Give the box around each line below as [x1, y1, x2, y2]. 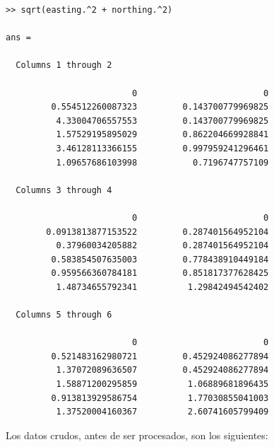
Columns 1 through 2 [16, 60, 112, 71]
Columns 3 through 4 [16, 185, 112, 195]
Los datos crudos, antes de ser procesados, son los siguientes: [6, 427, 268, 442]
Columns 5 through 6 [16, 310, 112, 320]
